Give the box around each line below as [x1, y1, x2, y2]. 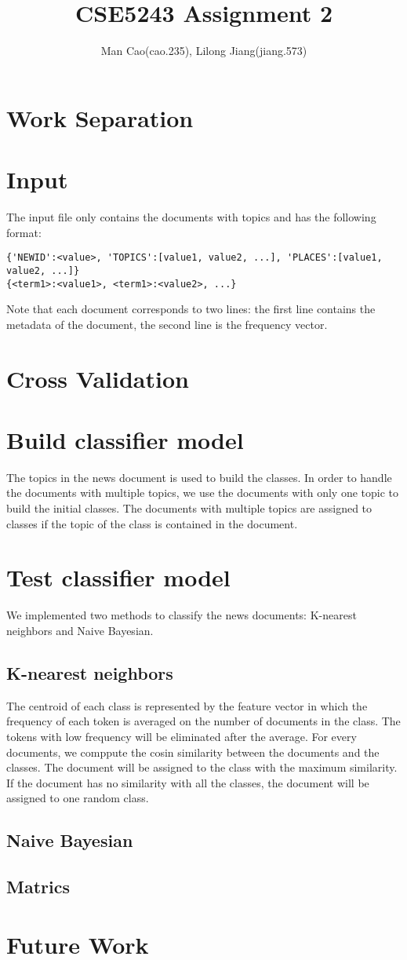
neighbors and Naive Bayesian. [6, 622, 154, 638]
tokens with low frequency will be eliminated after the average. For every [6, 728, 357, 744]
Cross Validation [6, 362, 189, 394]
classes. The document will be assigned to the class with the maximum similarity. [6, 759, 398, 776]
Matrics [6, 874, 70, 899]
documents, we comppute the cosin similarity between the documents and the [6, 743, 380, 760]
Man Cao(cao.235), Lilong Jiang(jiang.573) [100, 42, 307, 59]
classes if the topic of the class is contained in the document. [6, 515, 298, 531]
